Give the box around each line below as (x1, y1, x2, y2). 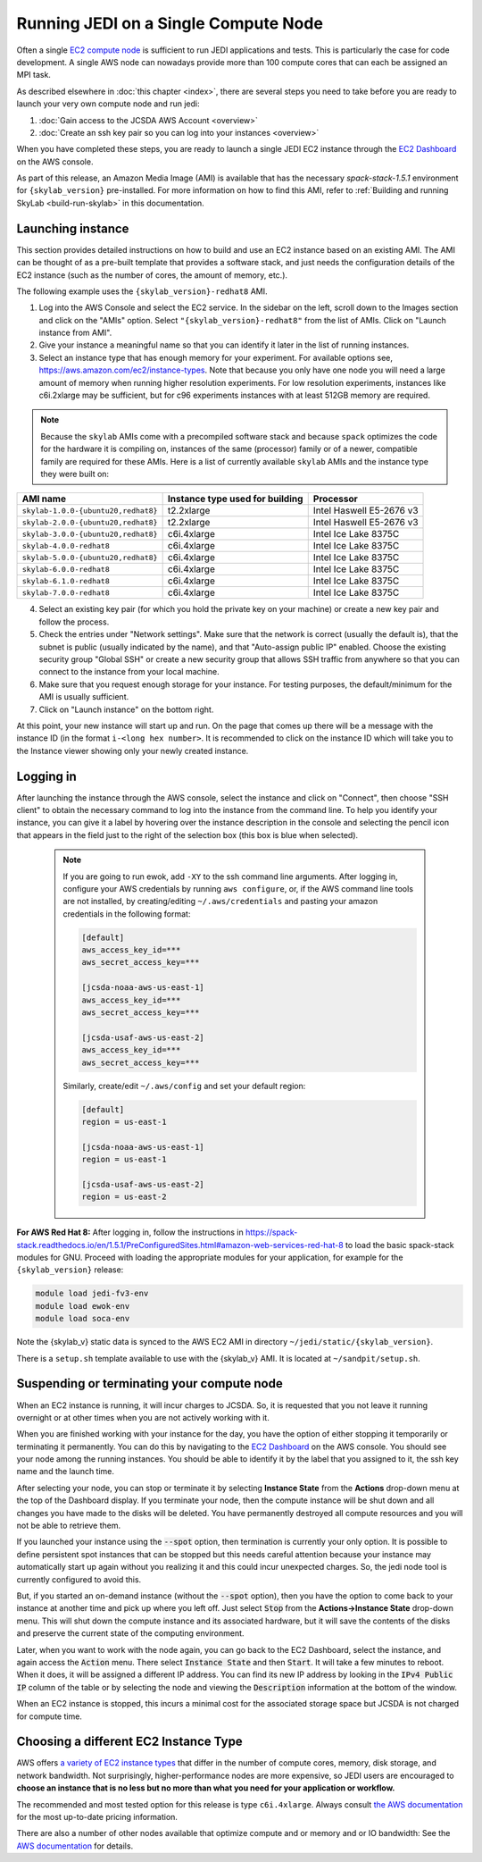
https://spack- (245, 1227, 298, 1237)
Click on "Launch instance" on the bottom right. (38, 704, 214, 715)
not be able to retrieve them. (16, 1520, 121, 1531)
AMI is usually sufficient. (38, 692, 129, 702)
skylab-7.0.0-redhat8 (21, 588, 111, 598)
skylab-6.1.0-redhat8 (21, 576, 111, 585)
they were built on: (40, 469, 110, 479)
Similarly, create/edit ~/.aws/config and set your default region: (62, 1080, 306, 1091)
